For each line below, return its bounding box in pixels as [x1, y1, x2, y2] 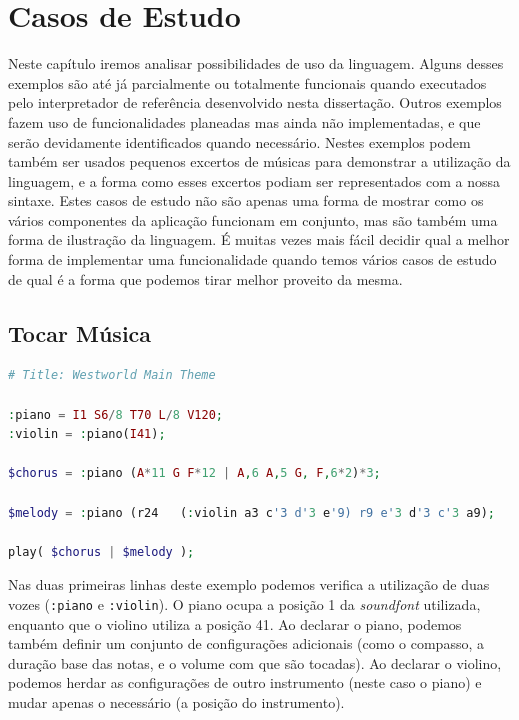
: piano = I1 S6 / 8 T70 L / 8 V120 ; [8, 407, 223, 422]
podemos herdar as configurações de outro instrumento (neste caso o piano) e [8, 672, 482, 693]
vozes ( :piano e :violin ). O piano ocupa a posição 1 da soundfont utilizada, [8, 593, 481, 614]
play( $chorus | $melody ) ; [8, 544, 195, 559]
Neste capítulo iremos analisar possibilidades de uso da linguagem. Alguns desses [8, 53, 504, 74]
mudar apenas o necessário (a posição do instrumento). [8, 692, 345, 713]
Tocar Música [8, 317, 152, 348]
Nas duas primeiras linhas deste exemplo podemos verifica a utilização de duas [8, 574, 490, 595]
